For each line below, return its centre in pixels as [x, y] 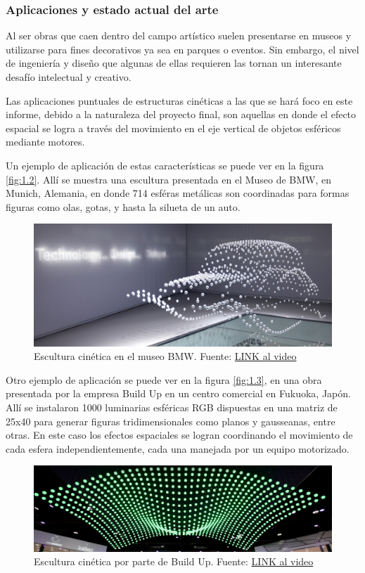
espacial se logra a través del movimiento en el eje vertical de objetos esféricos [173, 128]
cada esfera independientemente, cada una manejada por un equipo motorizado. [178, 448]
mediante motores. [45, 142]
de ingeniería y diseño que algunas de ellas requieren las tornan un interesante [174, 63]
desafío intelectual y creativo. [69, 77]
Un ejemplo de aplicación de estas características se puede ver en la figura [165, 165]
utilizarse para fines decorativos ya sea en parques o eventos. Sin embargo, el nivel [182, 49]
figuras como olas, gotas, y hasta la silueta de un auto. [123, 206]
